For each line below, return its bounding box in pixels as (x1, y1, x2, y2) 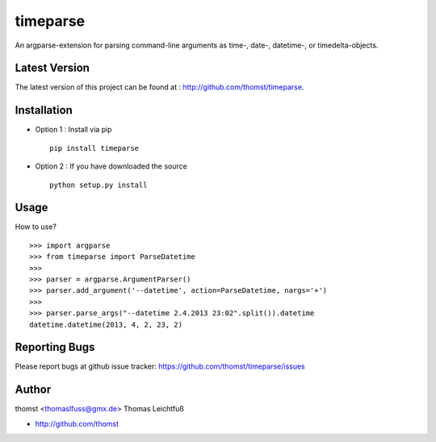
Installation (15, 103, 73, 117)
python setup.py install (49, 180, 148, 190)
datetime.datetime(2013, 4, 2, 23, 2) (29, 319, 183, 329)
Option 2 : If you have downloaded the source (35, 161, 187, 171)
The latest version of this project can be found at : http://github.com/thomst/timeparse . (15, 82, 304, 92)
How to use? (15, 222, 57, 231)
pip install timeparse (49, 144, 140, 152)
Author (15, 383, 52, 397)
